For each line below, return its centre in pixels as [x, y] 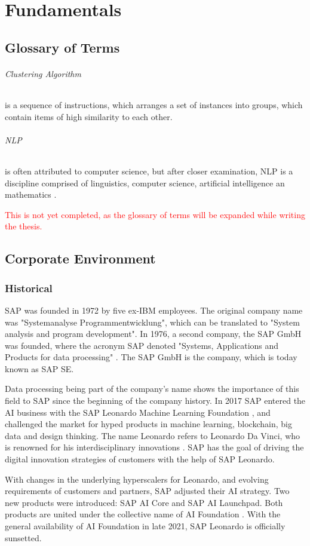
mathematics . [31, 194]
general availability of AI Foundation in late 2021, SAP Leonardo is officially [145, 526]
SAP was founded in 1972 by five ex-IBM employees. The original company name [154, 310]
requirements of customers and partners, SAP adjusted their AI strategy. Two [147, 491]
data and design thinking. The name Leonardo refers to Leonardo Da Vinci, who [153, 435]
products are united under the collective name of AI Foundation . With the [143, 514]
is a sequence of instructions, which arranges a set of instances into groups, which [154, 104]
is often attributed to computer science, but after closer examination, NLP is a [149, 171]
